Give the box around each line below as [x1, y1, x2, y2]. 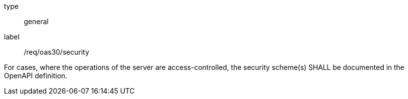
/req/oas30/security [24, 48, 89, 56]
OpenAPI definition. [4, 71, 68, 80]
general [24, 17, 49, 26]
